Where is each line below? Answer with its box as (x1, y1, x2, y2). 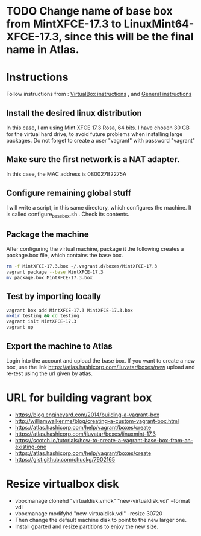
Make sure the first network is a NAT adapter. (6, 154, 180, 164)
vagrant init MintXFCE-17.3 (6, 318, 77, 325)
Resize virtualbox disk (6, 477, 119, 491)
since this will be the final (64, 30, 194, 44)
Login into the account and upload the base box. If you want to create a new (6, 357, 196, 364)
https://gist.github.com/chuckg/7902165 (14, 456, 116, 463)
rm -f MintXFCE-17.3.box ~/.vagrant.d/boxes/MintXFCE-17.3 (6, 263, 158, 270)
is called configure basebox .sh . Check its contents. (6, 210, 129, 219)
